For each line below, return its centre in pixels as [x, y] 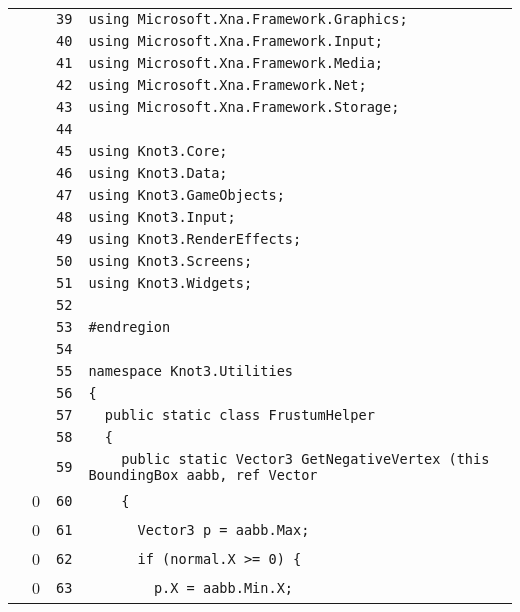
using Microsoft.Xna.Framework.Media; [236, 63]
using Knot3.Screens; [170, 261]
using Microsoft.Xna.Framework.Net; [227, 85]
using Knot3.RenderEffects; [195, 239]
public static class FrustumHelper [239, 415]
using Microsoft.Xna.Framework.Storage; [244, 107]
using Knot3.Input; [162, 217]
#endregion [129, 327]
